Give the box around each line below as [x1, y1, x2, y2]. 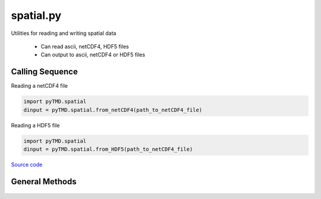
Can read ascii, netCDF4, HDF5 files [40, 43, 129, 50]
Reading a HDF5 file [11, 121, 60, 129]
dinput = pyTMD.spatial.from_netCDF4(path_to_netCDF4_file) [23, 107, 203, 113]
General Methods [11, 176, 77, 187]
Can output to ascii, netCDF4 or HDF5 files [40, 51, 146, 59]
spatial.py [11, 9, 62, 22]
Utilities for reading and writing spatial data [11, 30, 117, 37]
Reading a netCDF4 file [11, 82, 68, 89]
